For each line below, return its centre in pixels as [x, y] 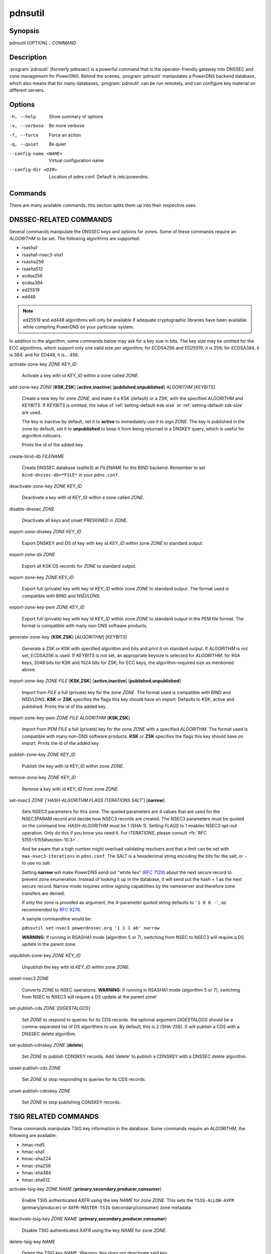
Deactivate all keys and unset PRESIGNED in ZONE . [75, 520]
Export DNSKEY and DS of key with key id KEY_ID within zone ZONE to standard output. [112, 543]
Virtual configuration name [76, 160]
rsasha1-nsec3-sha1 [43, 255]
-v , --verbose [27, 126]
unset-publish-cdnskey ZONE [40, 1090]
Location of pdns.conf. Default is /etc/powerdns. [99, 177]
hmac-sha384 [36, 1173]
